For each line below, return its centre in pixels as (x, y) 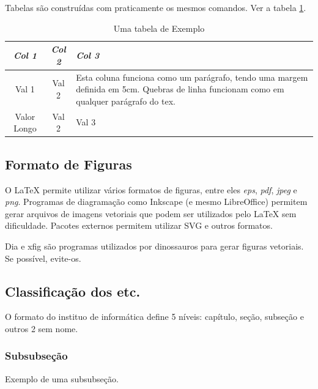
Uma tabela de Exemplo (159, 28)
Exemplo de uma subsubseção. (62, 378)
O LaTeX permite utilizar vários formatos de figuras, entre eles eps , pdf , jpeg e (151, 189)
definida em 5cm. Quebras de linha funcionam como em (180, 89)
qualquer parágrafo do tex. (126, 101)
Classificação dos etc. (73, 291)
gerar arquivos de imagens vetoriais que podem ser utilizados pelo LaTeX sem (151, 213)
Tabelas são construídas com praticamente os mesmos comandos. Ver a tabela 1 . (156, 7)
